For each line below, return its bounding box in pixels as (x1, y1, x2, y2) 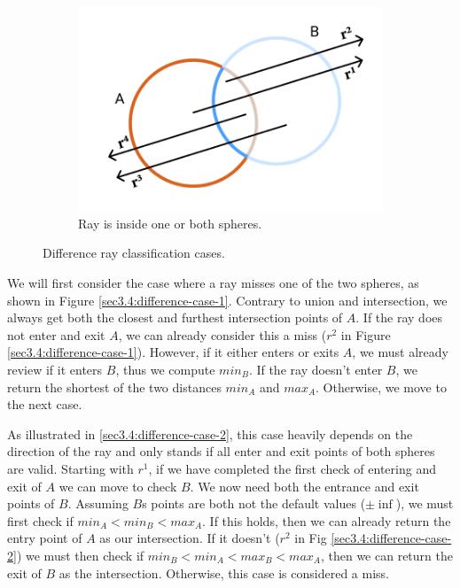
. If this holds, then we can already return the (202, 511, 451, 530)
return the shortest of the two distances (7, 377, 222, 396)
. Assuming (67, 494, 129, 513)
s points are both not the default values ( (142, 494, 366, 513)
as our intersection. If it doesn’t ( (99, 529, 280, 547)
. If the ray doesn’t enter (248, 360, 383, 378)
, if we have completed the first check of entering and (148, 459, 436, 477)
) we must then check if (16, 545, 144, 564)
